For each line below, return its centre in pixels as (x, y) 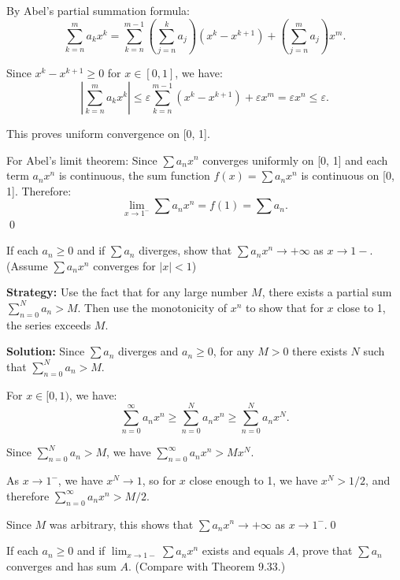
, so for (159, 480)
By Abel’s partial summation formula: (98, 10)
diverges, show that (185, 250)
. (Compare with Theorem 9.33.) (207, 565)
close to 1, (361, 307)
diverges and (148, 351)
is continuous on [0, (348, 175)
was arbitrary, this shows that (121, 524)
